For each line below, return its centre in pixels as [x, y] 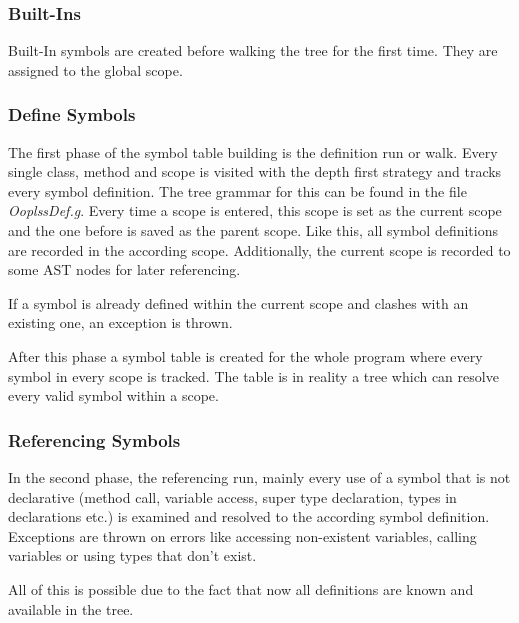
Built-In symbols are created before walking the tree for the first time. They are [253, 50]
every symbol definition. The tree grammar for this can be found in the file [237, 190]
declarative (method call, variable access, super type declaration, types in [232, 496]
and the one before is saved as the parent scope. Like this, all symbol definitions [253, 230]
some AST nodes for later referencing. [124, 269]
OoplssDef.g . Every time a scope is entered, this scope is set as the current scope [255, 210]
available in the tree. [71, 608]
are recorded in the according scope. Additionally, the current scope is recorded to [259, 249]
